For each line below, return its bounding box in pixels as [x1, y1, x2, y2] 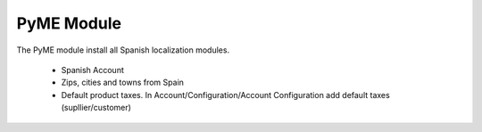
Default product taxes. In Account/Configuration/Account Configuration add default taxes [61, 89, 390, 100]
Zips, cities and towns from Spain [61, 77, 185, 88]
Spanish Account [61, 64, 124, 75]
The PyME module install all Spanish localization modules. [16, 45, 230, 55]
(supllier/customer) [61, 103, 131, 113]
